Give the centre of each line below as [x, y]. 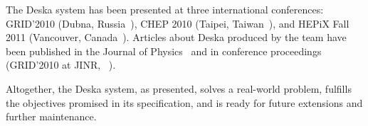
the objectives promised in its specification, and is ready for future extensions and [184, 102]
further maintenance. [51, 116]
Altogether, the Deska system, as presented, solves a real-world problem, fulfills [179, 88]
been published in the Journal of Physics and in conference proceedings [164, 51]
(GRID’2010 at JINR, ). [61, 65]
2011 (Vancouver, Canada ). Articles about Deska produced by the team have [176, 37]
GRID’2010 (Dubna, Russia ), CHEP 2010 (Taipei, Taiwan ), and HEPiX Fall [178, 23]
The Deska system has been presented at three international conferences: [165, 9]
